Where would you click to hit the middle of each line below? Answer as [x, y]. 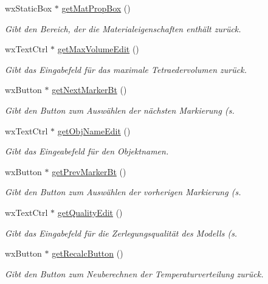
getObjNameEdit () [94, 130]
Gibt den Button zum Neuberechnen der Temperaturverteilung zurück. [134, 273]
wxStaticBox [29, 8]
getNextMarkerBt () [89, 90]
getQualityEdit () [90, 212]
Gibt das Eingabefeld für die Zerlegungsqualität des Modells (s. [121, 233]
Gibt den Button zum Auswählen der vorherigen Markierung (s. [123, 192]
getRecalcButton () [88, 253]
